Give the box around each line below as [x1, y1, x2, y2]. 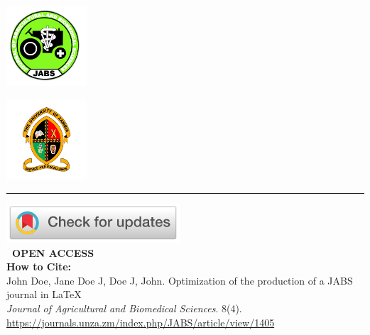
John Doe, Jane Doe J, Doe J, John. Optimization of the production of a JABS [6, 273, 353, 287]
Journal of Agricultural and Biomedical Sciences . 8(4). [6, 300, 242, 315]
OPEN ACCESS [12, 245, 94, 260]
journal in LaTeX [6, 287, 82, 302]
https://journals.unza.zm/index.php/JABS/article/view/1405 [6, 314, 275, 329]
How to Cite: [6, 259, 72, 274]
